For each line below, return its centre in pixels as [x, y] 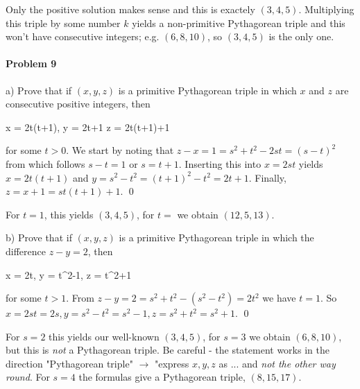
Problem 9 [31, 63]
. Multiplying [326, 9]
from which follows [45, 163]
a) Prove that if [39, 90]
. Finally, [267, 177]
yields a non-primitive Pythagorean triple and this [239, 23]
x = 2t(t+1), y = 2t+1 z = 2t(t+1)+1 [88, 127]
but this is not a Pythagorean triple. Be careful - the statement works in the [168, 350]
